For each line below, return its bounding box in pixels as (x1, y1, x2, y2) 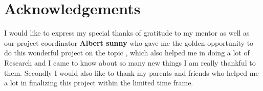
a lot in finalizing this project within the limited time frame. (4, 77, 193, 88)
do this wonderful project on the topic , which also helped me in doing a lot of (4, 47, 250, 58)
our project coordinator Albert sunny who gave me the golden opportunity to (4, 37, 254, 48)
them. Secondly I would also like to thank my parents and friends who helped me (4, 67, 259, 78)
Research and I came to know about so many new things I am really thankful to (4, 57, 256, 68)
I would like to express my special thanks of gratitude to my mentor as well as (4, 27, 250, 38)
